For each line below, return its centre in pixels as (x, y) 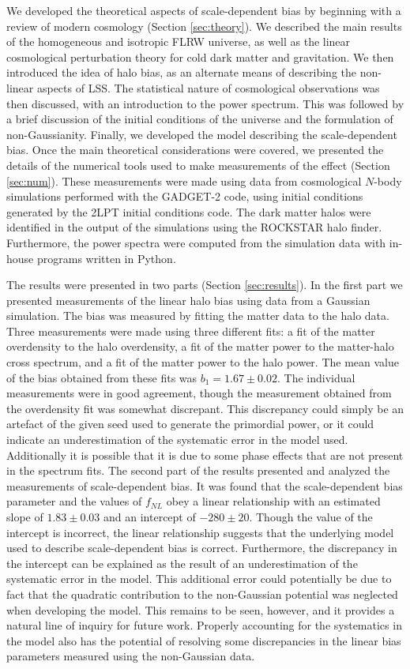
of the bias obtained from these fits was (102, 377)
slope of (25, 517)
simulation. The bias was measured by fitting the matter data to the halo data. (198, 316)
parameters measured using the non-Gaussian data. (131, 656)
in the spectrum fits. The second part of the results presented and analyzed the (198, 470)
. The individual (316, 377)
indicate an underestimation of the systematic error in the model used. (177, 440)
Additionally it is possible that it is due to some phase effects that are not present (205, 455)
